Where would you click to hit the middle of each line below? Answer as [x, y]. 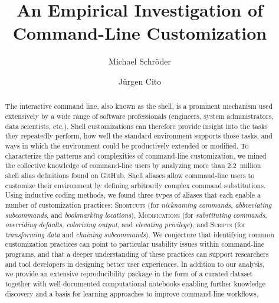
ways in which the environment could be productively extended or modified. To [127, 145]
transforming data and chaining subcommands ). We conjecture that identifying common [139, 234]
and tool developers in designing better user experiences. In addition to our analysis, [135, 264]
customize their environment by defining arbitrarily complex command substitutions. [135, 185]
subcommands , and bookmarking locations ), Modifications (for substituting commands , [136, 215]
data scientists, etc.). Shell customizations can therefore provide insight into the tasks [136, 126]
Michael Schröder [140, 61]
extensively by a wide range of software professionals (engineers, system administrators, [139, 116]
